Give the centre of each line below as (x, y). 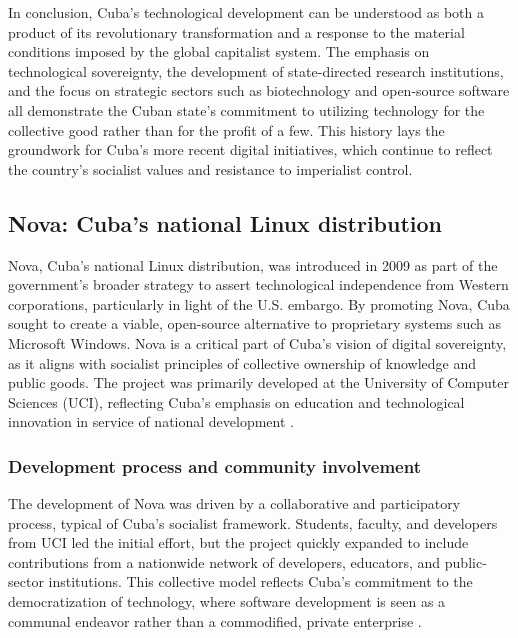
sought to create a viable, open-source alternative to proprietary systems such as (255, 323)
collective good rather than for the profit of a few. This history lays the (226, 129)
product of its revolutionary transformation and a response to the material (236, 31)
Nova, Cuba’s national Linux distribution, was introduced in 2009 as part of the (253, 264)
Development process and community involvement (214, 465)
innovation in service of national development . (151, 421)
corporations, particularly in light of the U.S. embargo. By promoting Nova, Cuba (259, 303)
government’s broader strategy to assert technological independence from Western (258, 284)
